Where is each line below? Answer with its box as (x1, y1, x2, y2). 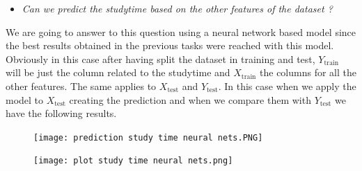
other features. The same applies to (6, 78, 157, 93)
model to (6, 92, 44, 107)
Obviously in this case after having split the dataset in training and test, (6, 51, 315, 66)
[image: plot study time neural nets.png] (33, 156, 233, 166)
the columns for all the (260, 65, 356, 80)
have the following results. (6, 106, 117, 120)
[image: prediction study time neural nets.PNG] (33, 132, 263, 143)
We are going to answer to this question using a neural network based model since (6, 24, 356, 39)
